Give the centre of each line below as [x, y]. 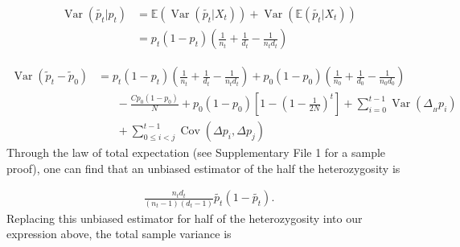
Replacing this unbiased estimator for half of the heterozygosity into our [185, 218]
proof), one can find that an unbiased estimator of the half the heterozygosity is [203, 168]
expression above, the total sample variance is [119, 234]
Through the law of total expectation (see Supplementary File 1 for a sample [196, 152]
